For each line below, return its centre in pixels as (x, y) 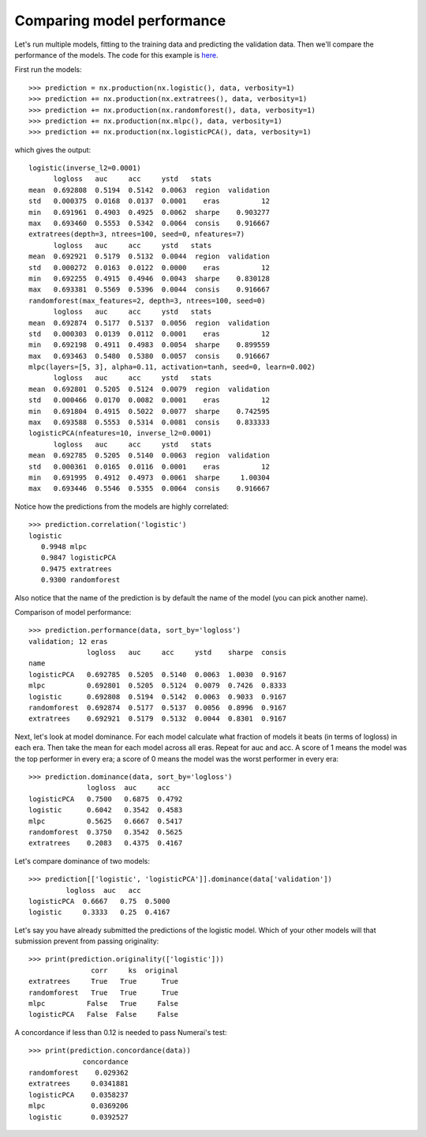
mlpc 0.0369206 (79, 1106)
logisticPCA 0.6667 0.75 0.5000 (99, 901)
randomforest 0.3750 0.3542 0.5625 (106, 832)
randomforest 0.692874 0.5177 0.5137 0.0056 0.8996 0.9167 (158, 708)
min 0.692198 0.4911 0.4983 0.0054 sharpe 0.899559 (149, 345)
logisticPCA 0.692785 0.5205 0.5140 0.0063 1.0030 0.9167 (158, 674)
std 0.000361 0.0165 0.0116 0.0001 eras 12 (149, 467)
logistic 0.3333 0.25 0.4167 (99, 912)
